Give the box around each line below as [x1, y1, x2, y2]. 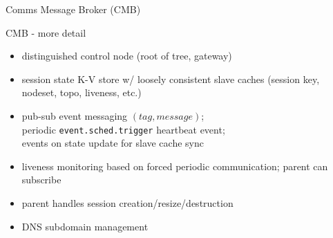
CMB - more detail [6, 25, 86, 39]
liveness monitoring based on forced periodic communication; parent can [21, 158, 328, 173]
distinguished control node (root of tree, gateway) [21, 48, 232, 63]
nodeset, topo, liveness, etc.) [21, 85, 142, 100]
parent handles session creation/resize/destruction [21, 196, 234, 210]
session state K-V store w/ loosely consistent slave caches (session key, [21, 71, 320, 86]
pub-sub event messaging [21, 108, 128, 122]
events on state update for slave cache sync [21, 136, 204, 150]
